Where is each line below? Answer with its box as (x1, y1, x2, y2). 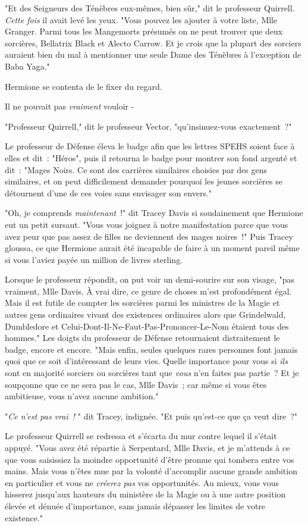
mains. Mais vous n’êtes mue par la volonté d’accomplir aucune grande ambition (5, 465, 297, 477)
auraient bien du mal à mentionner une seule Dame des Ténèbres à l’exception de (5, 48, 301, 61)
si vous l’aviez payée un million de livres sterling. (5, 253, 183, 265)
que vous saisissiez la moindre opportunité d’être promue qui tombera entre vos (5, 453, 294, 465)
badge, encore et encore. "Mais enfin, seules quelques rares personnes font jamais (5, 343, 298, 355)
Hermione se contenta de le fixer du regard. (5, 80, 162, 92)
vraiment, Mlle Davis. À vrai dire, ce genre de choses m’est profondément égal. (5, 284, 292, 297)
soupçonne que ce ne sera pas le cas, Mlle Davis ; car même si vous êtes (5, 378, 267, 390)
